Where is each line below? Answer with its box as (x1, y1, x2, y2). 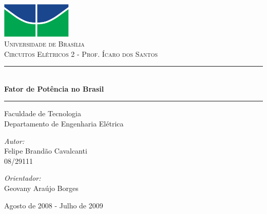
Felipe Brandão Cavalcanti (4, 145, 87, 156)
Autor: (4, 135, 25, 146)
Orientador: (4, 173, 41, 183)
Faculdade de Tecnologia (4, 108, 81, 119)
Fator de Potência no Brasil (4, 83, 104, 94)
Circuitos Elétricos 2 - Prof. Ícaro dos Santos (4, 48, 158, 59)
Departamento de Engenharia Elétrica (4, 118, 124, 129)
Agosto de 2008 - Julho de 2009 (4, 200, 103, 210)
